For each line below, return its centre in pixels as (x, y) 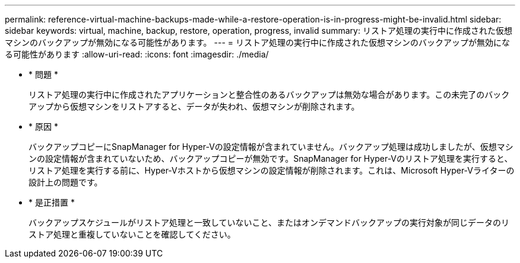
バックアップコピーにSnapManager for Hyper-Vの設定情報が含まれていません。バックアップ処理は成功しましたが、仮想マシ (271, 147)
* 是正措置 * (52, 202)
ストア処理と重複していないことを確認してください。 (132, 234)
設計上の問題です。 (66, 182)
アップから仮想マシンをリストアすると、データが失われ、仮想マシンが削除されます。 (194, 106)
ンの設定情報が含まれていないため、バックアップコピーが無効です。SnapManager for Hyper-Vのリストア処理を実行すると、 (271, 158)
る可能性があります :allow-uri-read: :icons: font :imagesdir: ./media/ (137, 54)
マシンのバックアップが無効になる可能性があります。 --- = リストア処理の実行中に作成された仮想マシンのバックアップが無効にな (257, 42)
